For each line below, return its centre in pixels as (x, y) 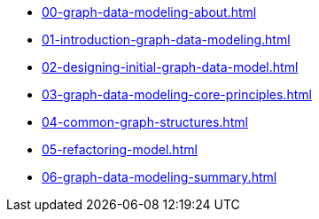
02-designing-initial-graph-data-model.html (170, 67)
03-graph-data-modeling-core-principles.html (177, 94)
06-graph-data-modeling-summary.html (159, 177)
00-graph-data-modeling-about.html (149, 12)
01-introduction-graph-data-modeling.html (166, 39)
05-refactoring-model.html (120, 149)
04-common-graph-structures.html (145, 122)
